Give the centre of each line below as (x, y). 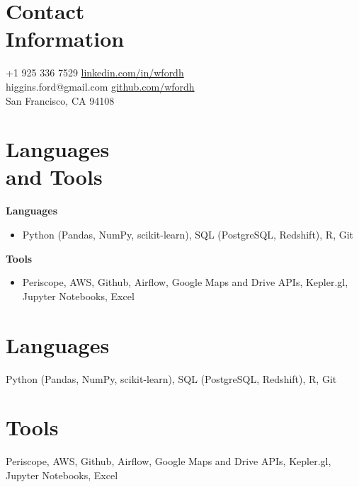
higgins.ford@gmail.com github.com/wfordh (100, 86)
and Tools (54, 177)
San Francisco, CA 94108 (60, 100)
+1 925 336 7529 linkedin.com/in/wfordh (95, 73)
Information (65, 39)
